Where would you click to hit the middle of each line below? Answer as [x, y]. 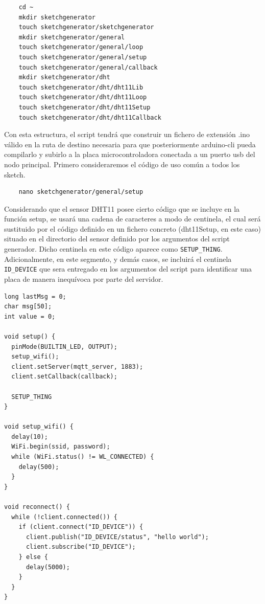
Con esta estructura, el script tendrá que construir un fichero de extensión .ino [127, 134]
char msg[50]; [28, 307]
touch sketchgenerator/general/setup [83, 57]
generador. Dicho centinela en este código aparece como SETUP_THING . [113, 249]
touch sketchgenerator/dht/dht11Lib [81, 87]
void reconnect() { [37, 507]
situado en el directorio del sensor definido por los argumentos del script [117, 239]
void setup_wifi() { [39, 427]
